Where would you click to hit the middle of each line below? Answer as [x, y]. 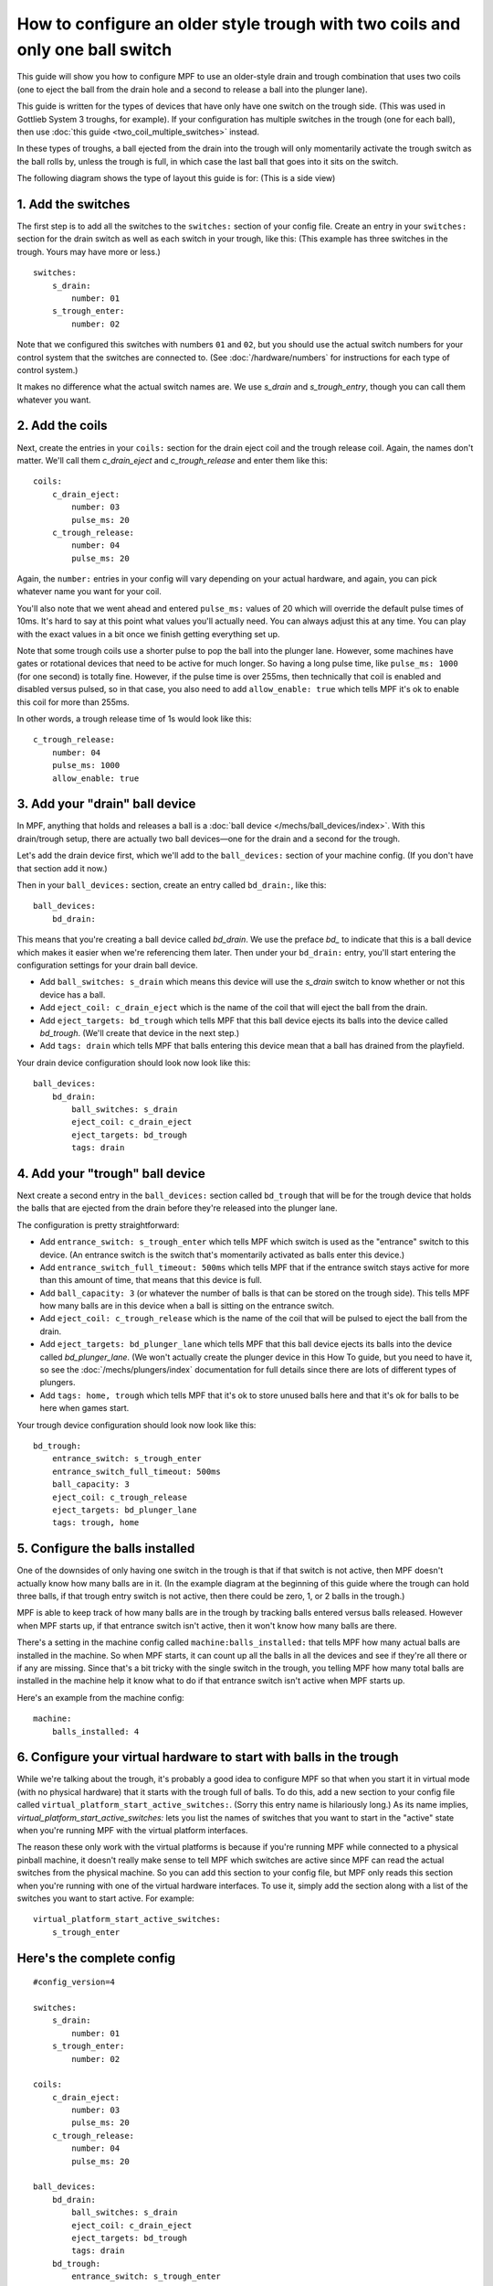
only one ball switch [94, 49]
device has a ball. [73, 994]
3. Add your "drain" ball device [106, 804]
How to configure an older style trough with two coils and [239, 24]
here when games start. [84, 1408]
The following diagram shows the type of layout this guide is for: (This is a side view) [176, 178]
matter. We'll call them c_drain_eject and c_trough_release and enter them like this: [172, 460]
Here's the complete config [96, 1958]
